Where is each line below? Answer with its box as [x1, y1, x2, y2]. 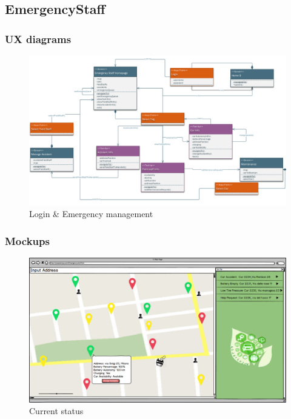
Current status [29, 404, 84, 417]
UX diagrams [5, 31, 72, 46]
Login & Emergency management [29, 207, 153, 220]
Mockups [5, 233, 50, 248]
